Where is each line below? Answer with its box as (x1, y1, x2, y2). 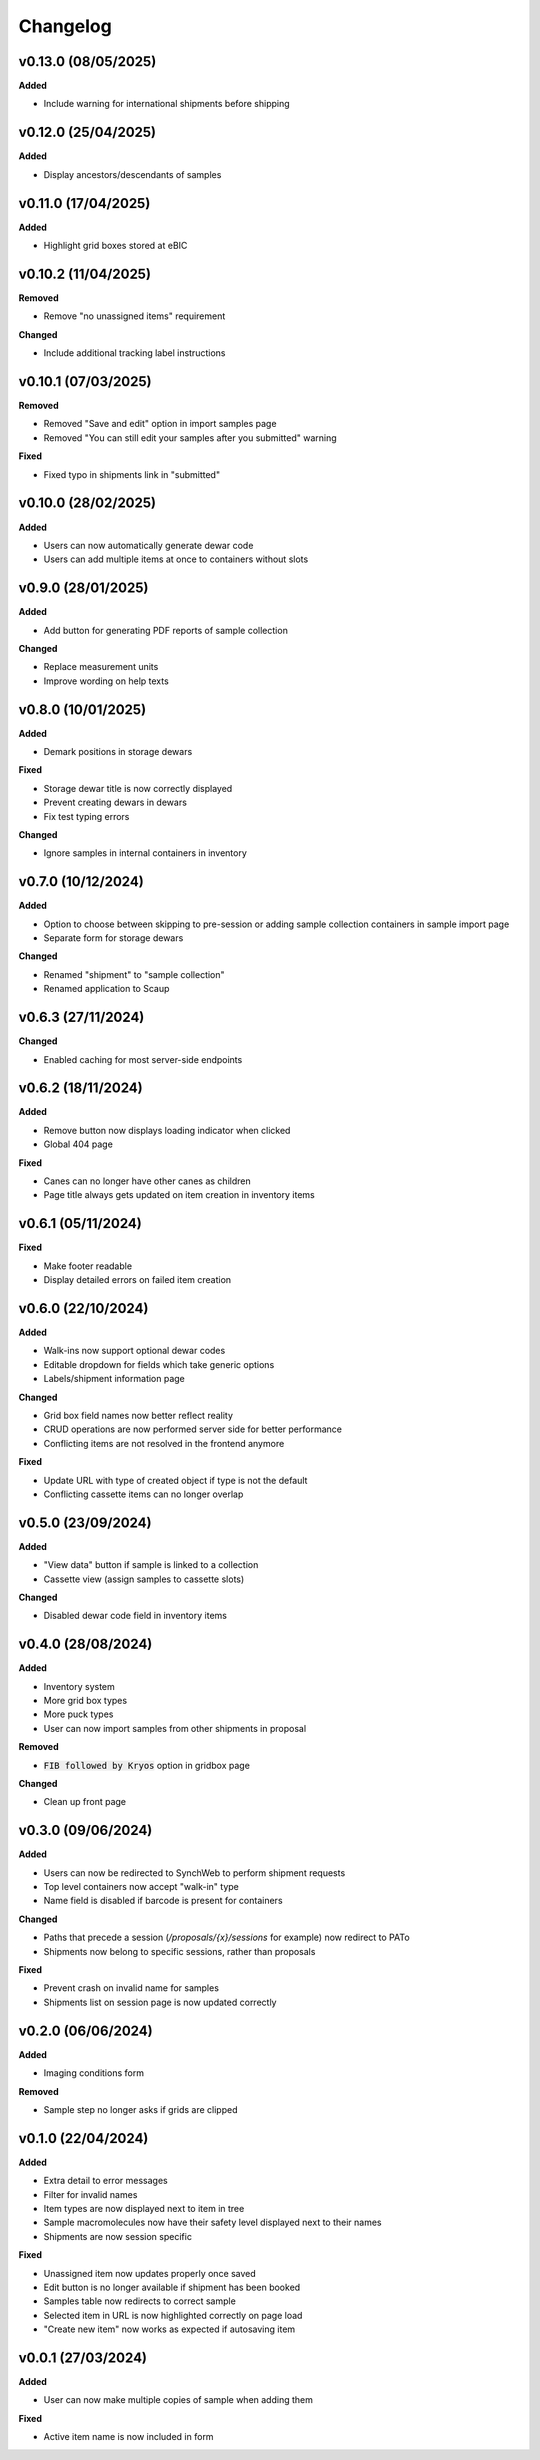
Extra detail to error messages (43, 2175, 169, 2187)
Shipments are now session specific (43, 2230, 192, 2242)
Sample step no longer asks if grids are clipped (43, 2103, 239, 2115)
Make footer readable (43, 1260, 133, 1272)
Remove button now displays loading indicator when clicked (43, 1124, 291, 1136)
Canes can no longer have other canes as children (43, 1175, 251, 1187)
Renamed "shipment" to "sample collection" (43, 968, 225, 980)
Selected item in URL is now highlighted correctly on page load (43, 2309, 303, 2321)
